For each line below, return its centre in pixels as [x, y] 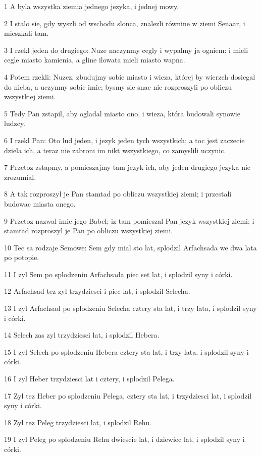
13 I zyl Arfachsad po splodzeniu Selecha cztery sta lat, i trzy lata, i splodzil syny [130, 308]
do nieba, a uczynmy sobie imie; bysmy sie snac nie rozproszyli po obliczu [118, 86]
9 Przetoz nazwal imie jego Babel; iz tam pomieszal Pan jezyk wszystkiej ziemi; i [129, 220]
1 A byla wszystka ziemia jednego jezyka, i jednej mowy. [92, 6]
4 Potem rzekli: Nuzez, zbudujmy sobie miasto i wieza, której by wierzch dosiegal [130, 76]
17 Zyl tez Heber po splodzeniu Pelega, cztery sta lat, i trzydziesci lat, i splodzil [128, 395]
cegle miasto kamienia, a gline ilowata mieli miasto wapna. [95, 60]
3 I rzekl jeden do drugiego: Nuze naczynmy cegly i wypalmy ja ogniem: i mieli [126, 50]
